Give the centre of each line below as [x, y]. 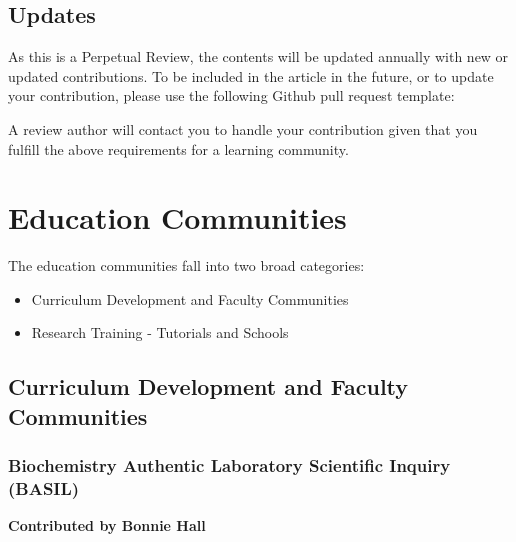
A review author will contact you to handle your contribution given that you [243, 128]
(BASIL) [44, 488]
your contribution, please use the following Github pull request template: [231, 95]
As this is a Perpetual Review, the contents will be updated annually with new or [258, 56]
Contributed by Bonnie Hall [107, 525]
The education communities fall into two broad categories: [186, 265]
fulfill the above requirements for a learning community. [178, 148]
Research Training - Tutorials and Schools [160, 332]
